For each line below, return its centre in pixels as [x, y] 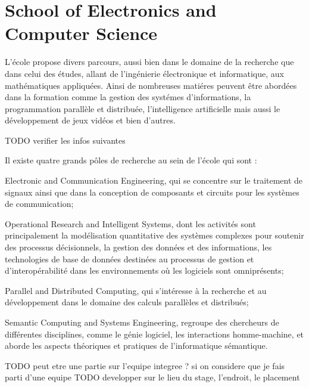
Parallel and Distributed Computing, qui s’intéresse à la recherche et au [136, 290]
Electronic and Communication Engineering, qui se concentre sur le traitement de [154, 180]
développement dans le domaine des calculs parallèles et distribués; [127, 302]
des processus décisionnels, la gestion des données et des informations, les [138, 247]
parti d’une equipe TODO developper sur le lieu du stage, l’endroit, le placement [152, 377]
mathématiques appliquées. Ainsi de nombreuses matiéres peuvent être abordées [151, 85]
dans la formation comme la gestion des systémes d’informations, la [128, 97]
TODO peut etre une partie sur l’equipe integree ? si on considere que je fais [145, 365]
